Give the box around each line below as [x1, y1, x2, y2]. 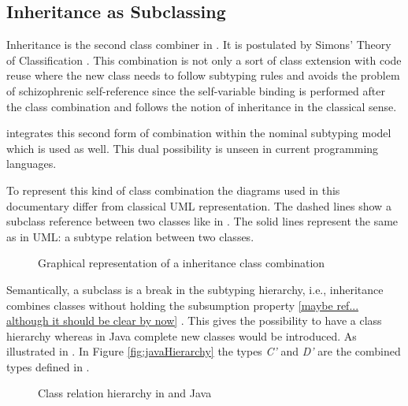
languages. [6, 155, 57, 172]
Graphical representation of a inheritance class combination [38, 255, 325, 271]
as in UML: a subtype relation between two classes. [6, 228, 254, 244]
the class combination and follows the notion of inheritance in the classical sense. [6, 98, 397, 114]
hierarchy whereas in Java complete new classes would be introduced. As [6, 327, 357, 344]
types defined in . [6, 358, 90, 374]
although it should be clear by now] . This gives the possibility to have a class [6, 312, 382, 329]
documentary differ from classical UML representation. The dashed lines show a [6, 197, 391, 214]
